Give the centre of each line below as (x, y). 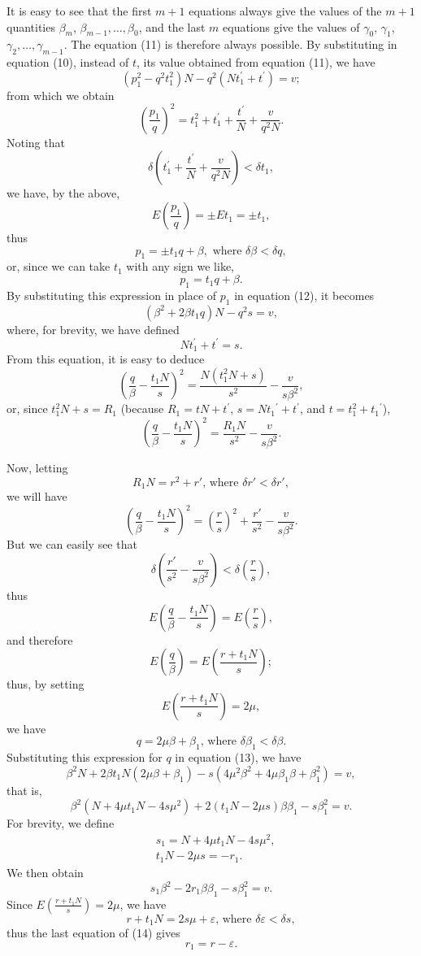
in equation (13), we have (238, 757)
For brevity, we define (61, 823)
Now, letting (37, 468)
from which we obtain (61, 95)
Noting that (36, 142)
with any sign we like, (180, 266)
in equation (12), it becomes (304, 295)
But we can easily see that (72, 544)
